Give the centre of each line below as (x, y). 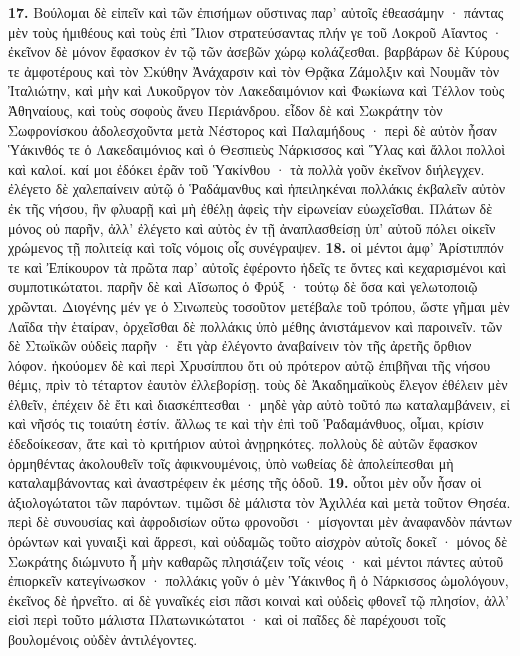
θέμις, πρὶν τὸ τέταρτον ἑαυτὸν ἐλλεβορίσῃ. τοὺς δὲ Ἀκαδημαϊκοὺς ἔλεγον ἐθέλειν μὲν (258, 384)
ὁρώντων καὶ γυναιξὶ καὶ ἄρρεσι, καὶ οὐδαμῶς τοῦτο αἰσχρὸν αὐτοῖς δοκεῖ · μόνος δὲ (258, 541)
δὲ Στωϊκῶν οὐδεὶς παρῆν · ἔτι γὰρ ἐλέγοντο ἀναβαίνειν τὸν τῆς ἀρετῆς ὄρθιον (240, 345)
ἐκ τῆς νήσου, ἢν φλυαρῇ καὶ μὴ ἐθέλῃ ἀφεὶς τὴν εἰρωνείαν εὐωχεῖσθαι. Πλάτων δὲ (250, 207)
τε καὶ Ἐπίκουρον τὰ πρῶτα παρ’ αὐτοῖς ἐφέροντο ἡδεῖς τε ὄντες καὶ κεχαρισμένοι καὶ (257, 266)
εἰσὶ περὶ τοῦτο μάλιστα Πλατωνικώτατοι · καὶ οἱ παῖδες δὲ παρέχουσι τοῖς (227, 619)
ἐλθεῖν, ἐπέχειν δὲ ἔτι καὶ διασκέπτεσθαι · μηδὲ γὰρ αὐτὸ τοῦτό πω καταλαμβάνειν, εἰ (259, 403)
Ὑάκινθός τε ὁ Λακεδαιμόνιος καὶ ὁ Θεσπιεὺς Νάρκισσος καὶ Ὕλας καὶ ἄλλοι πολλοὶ (256, 149)
